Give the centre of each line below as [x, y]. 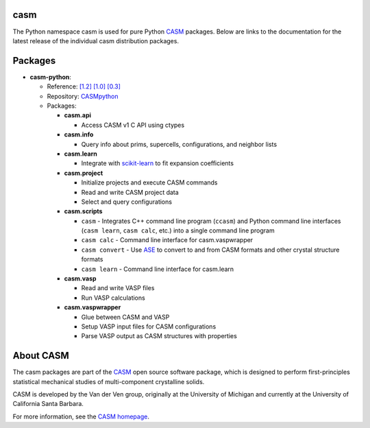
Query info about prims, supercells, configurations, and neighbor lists [179, 144]
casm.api [78, 115]
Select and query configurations [127, 202]
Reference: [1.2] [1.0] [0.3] [84, 86]
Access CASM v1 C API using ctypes [133, 125]
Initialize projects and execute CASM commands [149, 182]
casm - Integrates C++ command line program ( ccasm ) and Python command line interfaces [211, 221]
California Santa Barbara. [48, 404]
